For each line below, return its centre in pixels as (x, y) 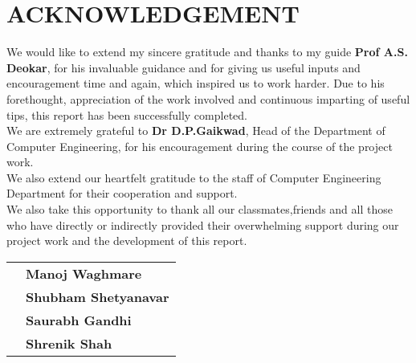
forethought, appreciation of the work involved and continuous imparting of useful (208, 98)
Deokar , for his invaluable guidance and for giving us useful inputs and (184, 67)
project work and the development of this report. (127, 241)
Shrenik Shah (69, 343)
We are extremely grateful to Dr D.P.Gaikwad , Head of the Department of (196, 131)
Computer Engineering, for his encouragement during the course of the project (200, 146)
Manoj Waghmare (84, 273)
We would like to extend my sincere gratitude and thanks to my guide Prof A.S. (207, 52)
